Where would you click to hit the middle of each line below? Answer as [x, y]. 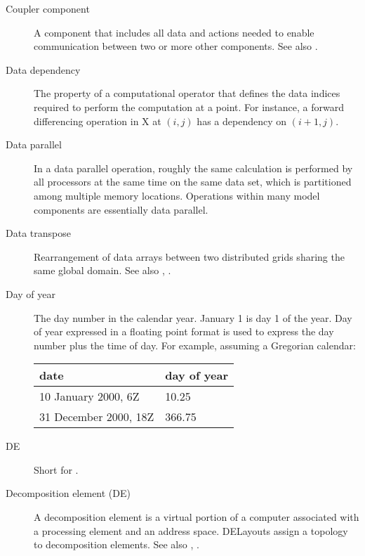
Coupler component [48, 8]
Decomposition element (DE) [68, 493]
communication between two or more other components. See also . [176, 46]
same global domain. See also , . [102, 270]
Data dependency [43, 69]
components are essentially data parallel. [121, 209]
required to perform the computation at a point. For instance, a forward [189, 106]
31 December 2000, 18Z [97, 417]
